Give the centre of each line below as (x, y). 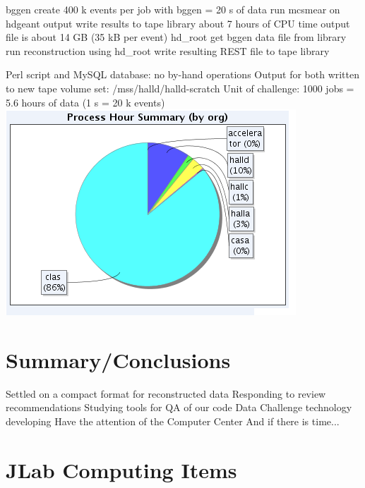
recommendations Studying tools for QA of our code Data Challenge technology (179, 407)
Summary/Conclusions (118, 359)
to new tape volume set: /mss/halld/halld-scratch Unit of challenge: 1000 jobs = (180, 88)
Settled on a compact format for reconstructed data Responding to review (166, 393)
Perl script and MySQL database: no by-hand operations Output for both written (183, 74)
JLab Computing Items (121, 469)
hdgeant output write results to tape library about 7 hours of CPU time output (178, 23)
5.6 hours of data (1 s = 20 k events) (85, 102)
